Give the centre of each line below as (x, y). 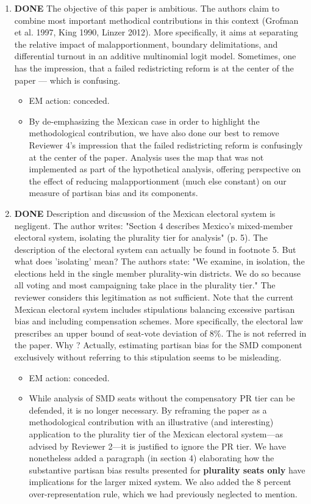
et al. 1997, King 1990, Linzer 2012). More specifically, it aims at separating (156, 32)
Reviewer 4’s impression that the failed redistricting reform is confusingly (166, 144)
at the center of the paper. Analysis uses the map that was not (146, 157)
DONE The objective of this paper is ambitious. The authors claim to (147, 8)
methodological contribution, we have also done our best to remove (154, 133)
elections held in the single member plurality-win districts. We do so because (157, 273)
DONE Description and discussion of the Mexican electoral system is (145, 213)
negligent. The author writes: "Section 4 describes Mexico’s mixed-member (154, 225)
